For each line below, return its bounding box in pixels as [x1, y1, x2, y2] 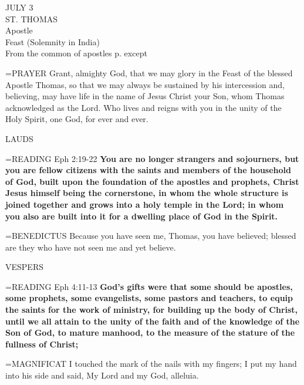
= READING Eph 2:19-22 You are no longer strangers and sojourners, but [5, 152, 299, 164]
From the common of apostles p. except [5, 47, 147, 59]
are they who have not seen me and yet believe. [5, 241, 176, 253]
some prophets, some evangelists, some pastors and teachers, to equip [5, 292, 293, 304]
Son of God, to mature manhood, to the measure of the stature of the [5, 326, 295, 339]
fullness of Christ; [5, 337, 79, 350]
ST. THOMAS [5, 12, 58, 25]
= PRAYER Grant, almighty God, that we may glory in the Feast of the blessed [5, 66, 293, 79]
